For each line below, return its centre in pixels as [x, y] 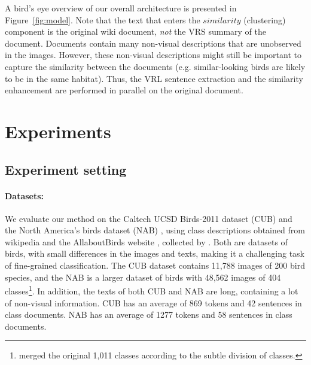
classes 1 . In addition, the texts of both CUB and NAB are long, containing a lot [152, 290]
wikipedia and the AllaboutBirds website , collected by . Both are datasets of [146, 241]
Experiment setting [66, 169]
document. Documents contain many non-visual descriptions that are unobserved [153, 43]
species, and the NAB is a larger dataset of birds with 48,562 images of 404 [143, 277]
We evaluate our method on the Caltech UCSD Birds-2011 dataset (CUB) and [149, 218]
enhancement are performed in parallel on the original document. [124, 90]
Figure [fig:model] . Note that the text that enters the [103, 19]
